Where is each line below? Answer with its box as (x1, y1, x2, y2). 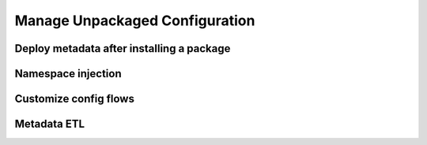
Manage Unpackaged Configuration (14, 12, 255, 29)
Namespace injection (14, 67, 122, 80)
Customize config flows (14, 92, 134, 106)
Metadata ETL (14, 117, 85, 131)
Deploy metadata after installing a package (14, 42, 231, 55)
